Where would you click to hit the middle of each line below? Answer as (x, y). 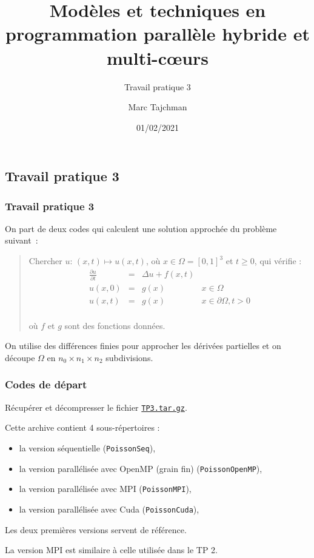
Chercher (45, 261)
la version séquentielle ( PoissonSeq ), (87, 447)
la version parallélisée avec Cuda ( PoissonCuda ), (109, 509)
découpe (20, 357)
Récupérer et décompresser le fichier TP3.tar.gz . (96, 407)
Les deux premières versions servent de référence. (96, 529)
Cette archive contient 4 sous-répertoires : (82, 427)
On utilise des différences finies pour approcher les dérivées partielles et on (143, 346)
